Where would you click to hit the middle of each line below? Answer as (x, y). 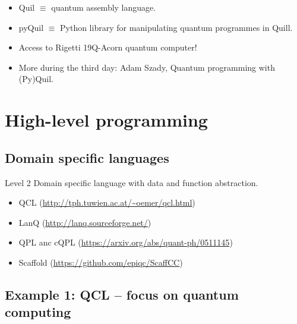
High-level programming (106, 120)
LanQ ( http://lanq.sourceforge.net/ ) (85, 222)
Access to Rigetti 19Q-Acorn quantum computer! (108, 47)
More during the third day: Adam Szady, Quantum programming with (147, 67)
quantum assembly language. (104, 7)
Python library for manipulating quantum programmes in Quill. (176, 27)
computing (38, 312)
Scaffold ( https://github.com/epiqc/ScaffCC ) (101, 262)
